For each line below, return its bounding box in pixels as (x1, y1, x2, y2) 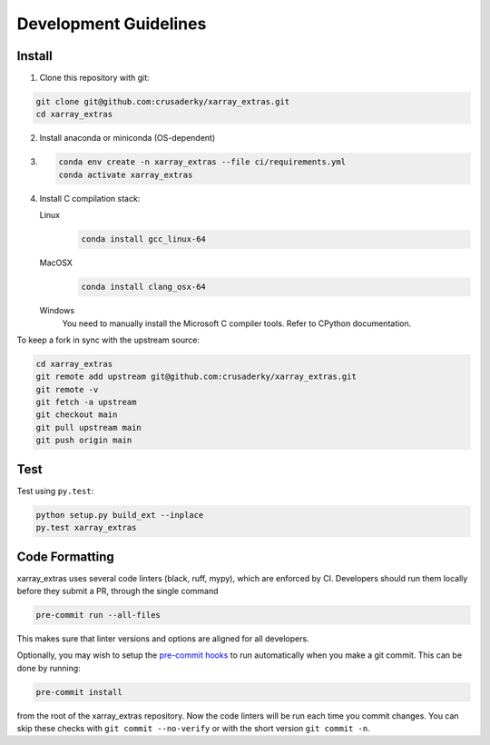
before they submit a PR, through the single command (16, 585, 219, 596)
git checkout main (35, 410, 118, 420)
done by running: (16, 662, 81, 673)
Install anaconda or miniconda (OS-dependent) (39, 133, 216, 144)
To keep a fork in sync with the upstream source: (16, 334, 200, 345)
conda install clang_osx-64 (81, 282, 206, 293)
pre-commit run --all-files (35, 610, 161, 620)
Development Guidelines (16, 14, 207, 34)
